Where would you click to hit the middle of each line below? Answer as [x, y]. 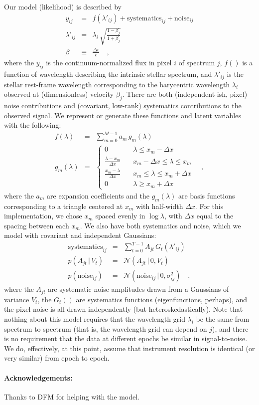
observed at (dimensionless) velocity [59, 94]
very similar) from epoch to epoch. [57, 358]
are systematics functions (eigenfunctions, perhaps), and [162, 299]
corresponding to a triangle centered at [64, 206]
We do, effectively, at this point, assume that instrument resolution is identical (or [129, 348]
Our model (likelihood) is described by [63, 6]
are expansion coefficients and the [98, 195]
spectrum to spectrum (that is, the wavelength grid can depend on [106, 328]
